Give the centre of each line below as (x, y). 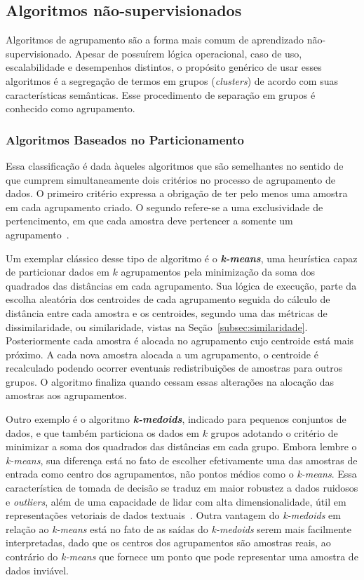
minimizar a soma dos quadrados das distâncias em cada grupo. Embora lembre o (181, 446)
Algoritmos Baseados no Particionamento (125, 139)
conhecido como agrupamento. (70, 108)
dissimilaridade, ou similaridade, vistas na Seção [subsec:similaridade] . (157, 326)
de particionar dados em (58, 272)
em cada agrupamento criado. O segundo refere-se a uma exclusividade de (164, 207)
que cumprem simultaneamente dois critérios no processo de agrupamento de (170, 179)
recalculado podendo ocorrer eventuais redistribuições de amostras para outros (174, 368)
